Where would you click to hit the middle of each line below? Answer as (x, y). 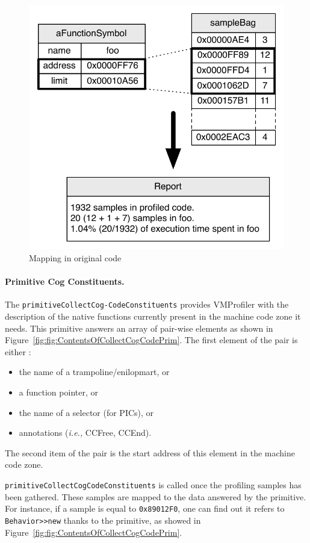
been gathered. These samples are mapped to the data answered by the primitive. (156, 496)
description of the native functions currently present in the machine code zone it (153, 316)
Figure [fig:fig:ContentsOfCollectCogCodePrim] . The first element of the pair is (151, 340)
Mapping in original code (75, 257)
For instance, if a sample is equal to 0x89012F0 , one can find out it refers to (145, 508)
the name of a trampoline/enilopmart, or (94, 372)
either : (18, 351)
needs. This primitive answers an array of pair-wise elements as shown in (139, 328)
